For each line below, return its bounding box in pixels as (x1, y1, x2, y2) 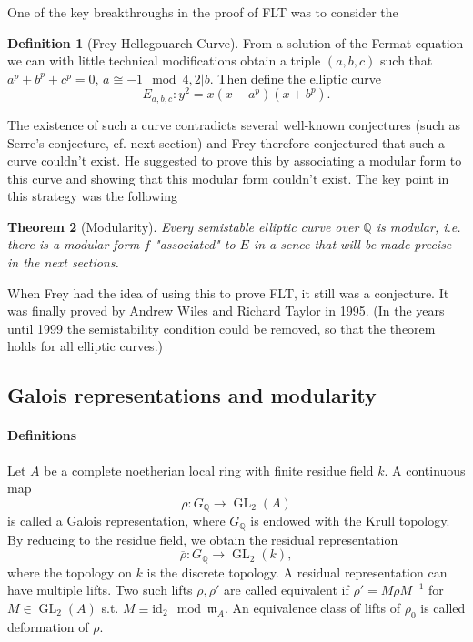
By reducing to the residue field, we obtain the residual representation (7, 529, 398, 548)
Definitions (7, 426, 77, 445)
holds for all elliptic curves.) (7, 336, 163, 356)
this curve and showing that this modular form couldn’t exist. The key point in (7, 168, 449, 187)
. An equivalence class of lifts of (224, 597, 401, 617)
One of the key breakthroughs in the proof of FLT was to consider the (7, 3, 398, 21)
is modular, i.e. (376, 216, 461, 236)
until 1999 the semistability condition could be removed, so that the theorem (7, 318, 436, 337)
